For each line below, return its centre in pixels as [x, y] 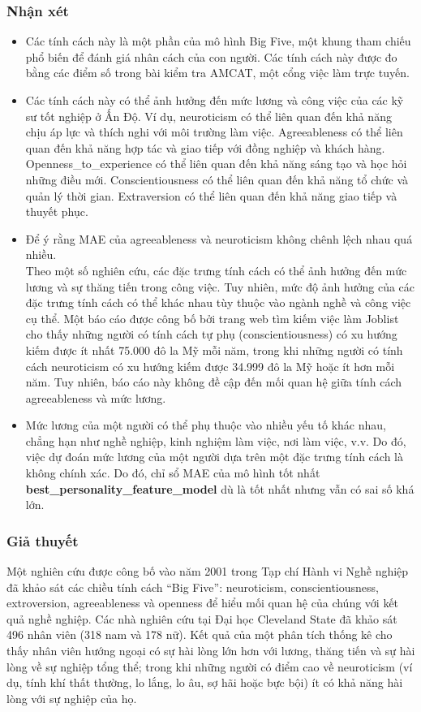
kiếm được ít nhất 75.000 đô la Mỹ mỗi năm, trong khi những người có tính [214, 350]
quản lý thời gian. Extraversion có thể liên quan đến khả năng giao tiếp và [211, 195]
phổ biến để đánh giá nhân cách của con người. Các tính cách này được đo [211, 56]
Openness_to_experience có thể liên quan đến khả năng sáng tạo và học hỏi [216, 164]
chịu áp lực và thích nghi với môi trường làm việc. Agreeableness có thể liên [214, 132]
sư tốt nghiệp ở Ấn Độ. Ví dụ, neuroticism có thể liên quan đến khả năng [208, 116]
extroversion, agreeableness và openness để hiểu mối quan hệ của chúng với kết [203, 603]
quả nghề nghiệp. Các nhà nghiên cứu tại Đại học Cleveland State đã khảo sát [202, 618]
